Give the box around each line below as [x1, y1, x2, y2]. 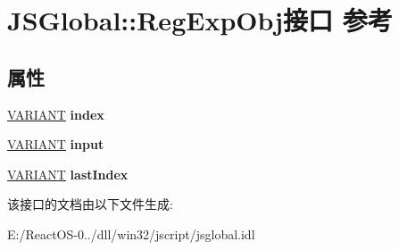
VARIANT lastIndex [7, 164, 129, 183]
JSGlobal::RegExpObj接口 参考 [7, 2, 393, 38]
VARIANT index [7, 104, 104, 123]
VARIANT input [7, 135, 104, 154]
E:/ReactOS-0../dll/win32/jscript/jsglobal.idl [7, 224, 255, 243]
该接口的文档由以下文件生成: [7, 195, 173, 213]
